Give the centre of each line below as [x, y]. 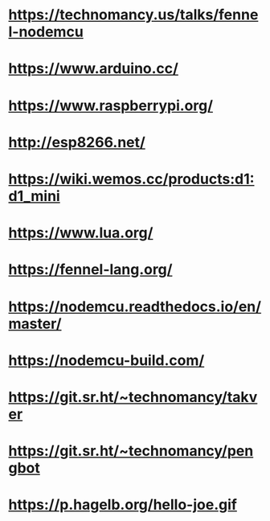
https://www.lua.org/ [81, 233]
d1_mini [34, 196]
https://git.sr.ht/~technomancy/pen [131, 451]
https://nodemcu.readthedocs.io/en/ [135, 306]
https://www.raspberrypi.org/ [111, 105]
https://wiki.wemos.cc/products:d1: [131, 179]
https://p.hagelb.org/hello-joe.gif [123, 505]
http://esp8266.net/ [77, 142]
